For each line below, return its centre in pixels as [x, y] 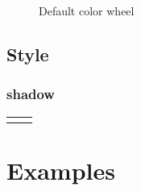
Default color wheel [87, 10]
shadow [31, 94]
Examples [61, 170]
